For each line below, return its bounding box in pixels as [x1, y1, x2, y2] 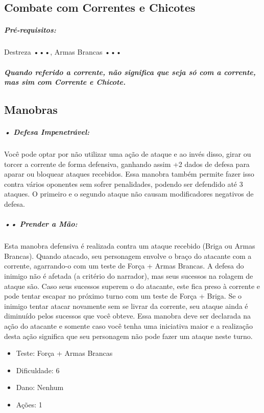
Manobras [4, 102, 58, 117]
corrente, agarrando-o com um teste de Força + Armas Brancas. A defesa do [4, 260, 244, 271]
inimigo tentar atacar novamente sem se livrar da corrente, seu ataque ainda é [4, 300, 248, 311]
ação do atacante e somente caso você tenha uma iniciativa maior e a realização [4, 320, 253, 331]
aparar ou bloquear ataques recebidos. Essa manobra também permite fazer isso [4, 168, 254, 179]
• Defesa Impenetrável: [4, 127, 90, 137]
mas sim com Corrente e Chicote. [4, 77, 126, 87]
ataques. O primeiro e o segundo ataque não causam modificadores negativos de [4, 188, 254, 199]
